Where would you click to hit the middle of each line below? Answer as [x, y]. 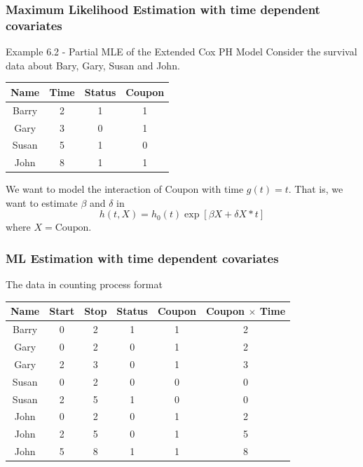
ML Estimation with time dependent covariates [142, 258]
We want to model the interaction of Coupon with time [125, 189]
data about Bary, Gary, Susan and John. [93, 65]
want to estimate [42, 202]
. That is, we [316, 189]
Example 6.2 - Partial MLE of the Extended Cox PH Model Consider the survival [181, 52]
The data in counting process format [84, 284]
